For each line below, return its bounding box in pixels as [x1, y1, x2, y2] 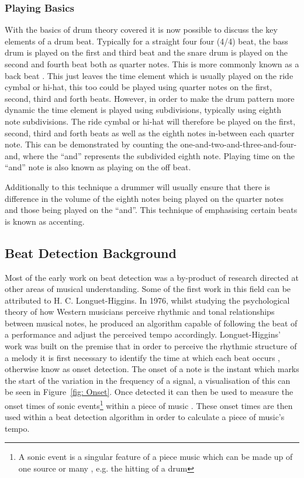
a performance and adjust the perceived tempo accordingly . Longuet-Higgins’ [5, 328, 281, 341]
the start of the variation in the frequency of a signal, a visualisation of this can [5, 374, 291, 386]
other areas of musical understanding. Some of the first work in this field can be [5, 283, 291, 295]
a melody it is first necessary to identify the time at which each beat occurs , [5, 351, 281, 363]
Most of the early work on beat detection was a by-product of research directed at [5, 271, 299, 283]
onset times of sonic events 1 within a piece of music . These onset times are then [5, 398, 293, 411]
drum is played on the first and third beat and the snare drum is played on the [5, 46, 288, 59]
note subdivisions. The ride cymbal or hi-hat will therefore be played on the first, [5, 115, 296, 127]
